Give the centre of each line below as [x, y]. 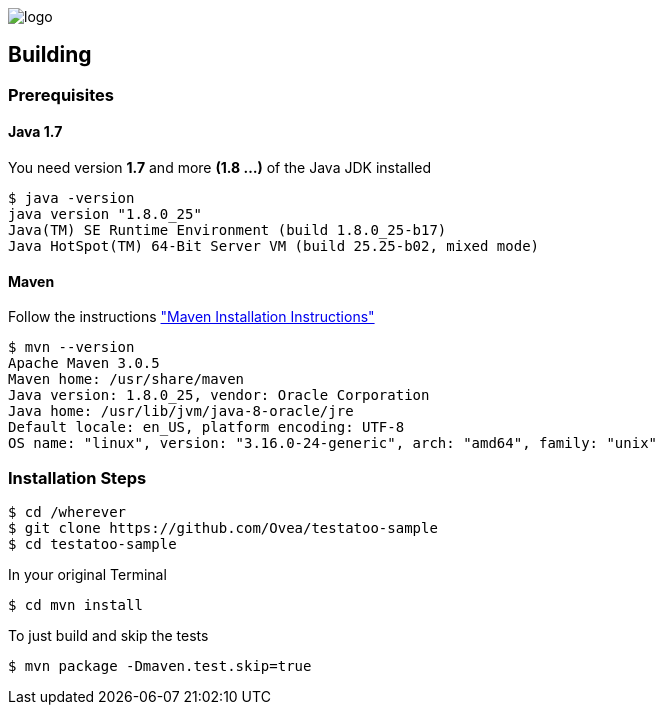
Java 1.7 [35, 132]
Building [50, 55]
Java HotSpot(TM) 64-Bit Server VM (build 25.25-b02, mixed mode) [274, 246]
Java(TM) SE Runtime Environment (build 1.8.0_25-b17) [227, 230]
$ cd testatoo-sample [92, 544]
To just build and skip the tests [108, 636]
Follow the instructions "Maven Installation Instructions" [191, 317]
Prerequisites [61, 94]
